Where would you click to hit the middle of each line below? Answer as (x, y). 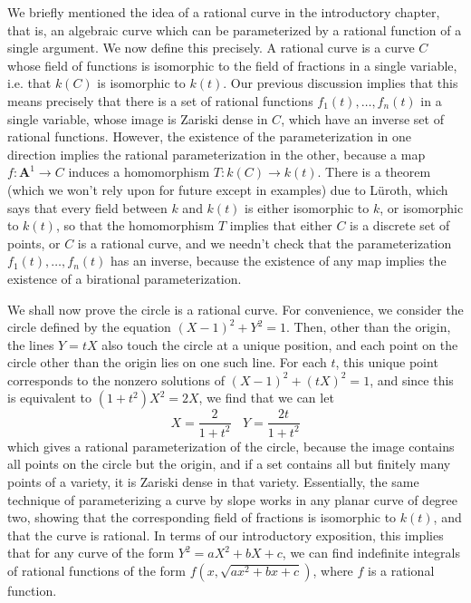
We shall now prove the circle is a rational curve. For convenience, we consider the (235, 309)
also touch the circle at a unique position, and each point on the (280, 344)
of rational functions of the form (96, 571)
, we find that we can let (266, 398)
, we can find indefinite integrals (371, 553)
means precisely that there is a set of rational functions (160, 100)
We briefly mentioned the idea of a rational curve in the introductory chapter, (224, 12)
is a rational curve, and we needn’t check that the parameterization (264, 243)
